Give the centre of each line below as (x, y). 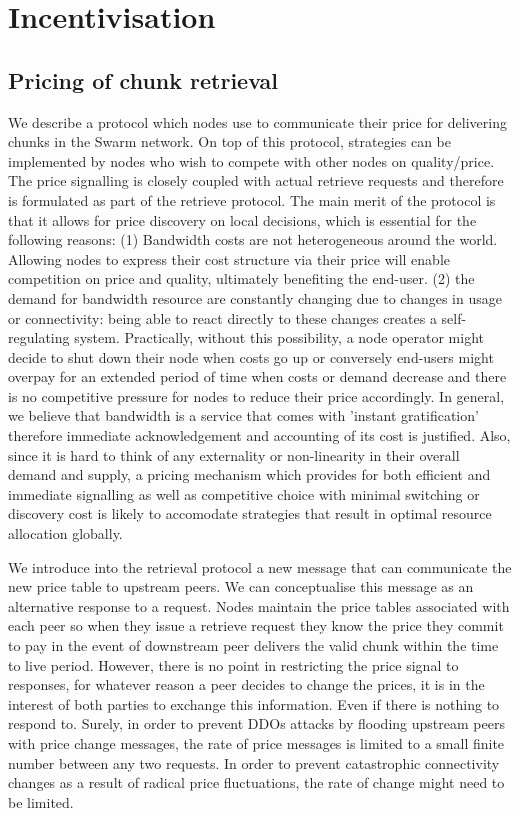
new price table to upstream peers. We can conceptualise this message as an (241, 586)
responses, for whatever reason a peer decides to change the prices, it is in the (246, 684)
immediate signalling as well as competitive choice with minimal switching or (244, 493)
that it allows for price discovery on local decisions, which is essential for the (242, 219)
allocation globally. (65, 533)
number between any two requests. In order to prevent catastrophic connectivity (254, 762)
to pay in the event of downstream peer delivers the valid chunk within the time (253, 645)
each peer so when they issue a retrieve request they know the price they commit (256, 625)
